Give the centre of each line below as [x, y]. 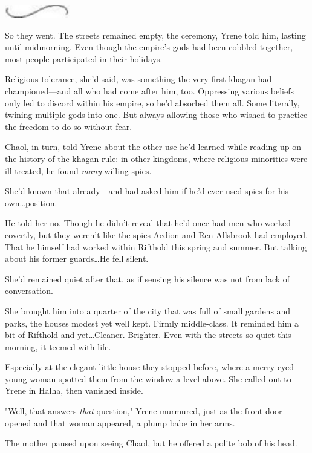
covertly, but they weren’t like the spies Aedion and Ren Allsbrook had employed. [157, 234]
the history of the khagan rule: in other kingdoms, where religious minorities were [156, 158]
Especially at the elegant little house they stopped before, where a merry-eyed [150, 367]
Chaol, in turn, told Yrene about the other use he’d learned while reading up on [153, 147]
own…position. [31, 202]
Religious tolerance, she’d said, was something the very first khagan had [138, 79]
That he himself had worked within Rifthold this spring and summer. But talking [156, 246]
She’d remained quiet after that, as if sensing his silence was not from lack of [148, 279]
